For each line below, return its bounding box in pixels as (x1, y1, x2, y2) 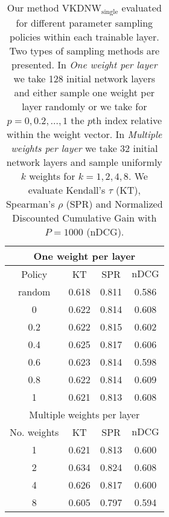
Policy (21, 266, 48, 281)
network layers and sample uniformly (6, 154, 162, 169)
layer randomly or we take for (22, 99, 147, 113)
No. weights (10, 424, 59, 439)
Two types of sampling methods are (9, 43, 160, 58)
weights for (29, 168, 75, 183)
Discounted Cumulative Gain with (12, 210, 157, 225)
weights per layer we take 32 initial (11, 140, 158, 155)
